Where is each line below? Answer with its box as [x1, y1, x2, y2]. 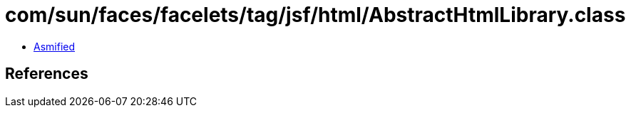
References [5, 65, 88, 83]
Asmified [34, 40, 76, 53]
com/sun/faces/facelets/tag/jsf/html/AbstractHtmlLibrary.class [5, 3, 626, 27]
